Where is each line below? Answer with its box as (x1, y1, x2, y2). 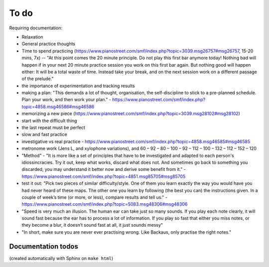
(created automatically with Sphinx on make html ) (9, 255, 114, 261)
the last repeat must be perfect (21, 125, 86, 131)
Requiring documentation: (9, 25, 62, 31)
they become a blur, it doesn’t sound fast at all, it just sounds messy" (21, 222, 163, 228)
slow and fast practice (21, 132, 67, 137)
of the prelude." (21, 76, 54, 82)
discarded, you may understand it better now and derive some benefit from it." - (21, 166, 186, 172)
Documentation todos (9, 242, 78, 251)
